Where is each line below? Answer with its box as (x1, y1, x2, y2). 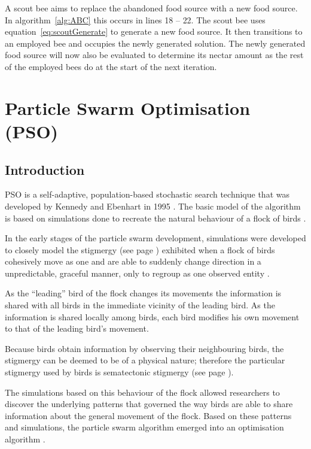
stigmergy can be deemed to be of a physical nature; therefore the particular (5, 354, 285, 366)
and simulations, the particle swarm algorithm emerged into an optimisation (5, 421, 284, 433)
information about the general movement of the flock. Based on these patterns (5, 409, 292, 421)
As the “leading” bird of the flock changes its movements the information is (5, 287, 282, 299)
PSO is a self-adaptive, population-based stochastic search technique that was (5, 188, 289, 201)
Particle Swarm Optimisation (5, 95, 251, 120)
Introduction (5, 160, 85, 178)
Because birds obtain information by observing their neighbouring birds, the (5, 342, 284, 354)
